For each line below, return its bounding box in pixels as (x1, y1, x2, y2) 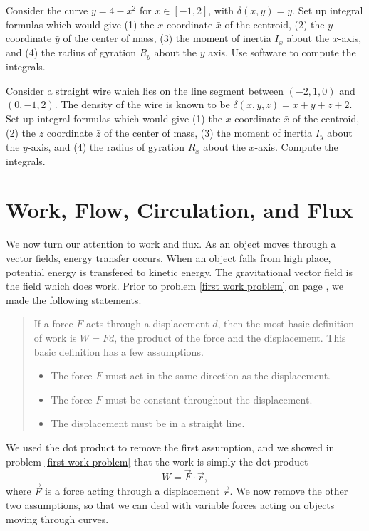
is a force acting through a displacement (44, 483, 220, 498)
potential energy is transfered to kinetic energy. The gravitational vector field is (6, 264, 353, 279)
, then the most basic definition (217, 316, 354, 331)
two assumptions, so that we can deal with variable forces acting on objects (6, 498, 335, 512)
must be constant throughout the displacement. (105, 391, 313, 406)
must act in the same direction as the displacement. (105, 368, 331, 383)
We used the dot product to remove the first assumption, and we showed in (6, 439, 335, 454)
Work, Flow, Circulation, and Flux (6, 195, 353, 224)
